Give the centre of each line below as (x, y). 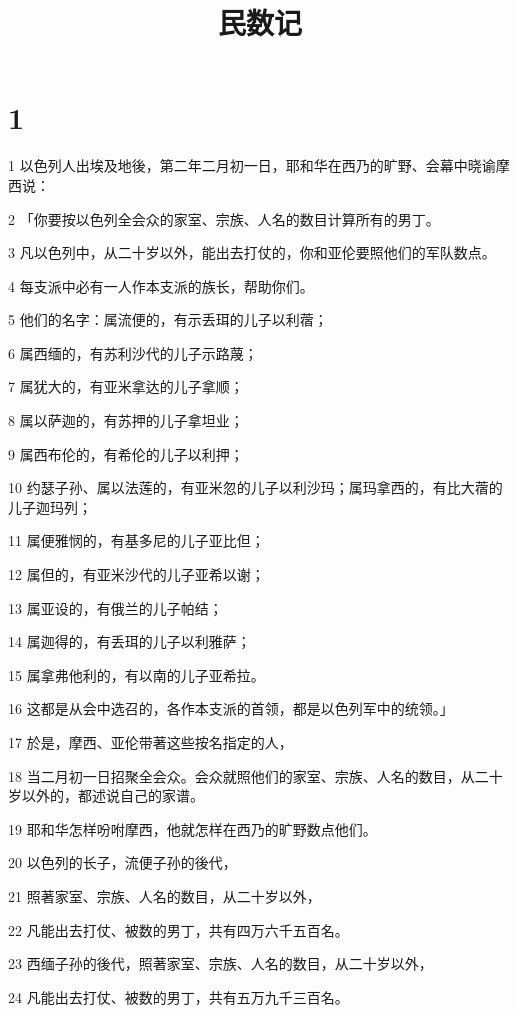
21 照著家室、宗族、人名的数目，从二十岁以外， (164, 895)
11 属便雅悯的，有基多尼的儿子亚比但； (136, 540)
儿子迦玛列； (50, 506)
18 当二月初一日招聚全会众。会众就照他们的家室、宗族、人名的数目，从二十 (255, 775)
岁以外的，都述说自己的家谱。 (106, 795)
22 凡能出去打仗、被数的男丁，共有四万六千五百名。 (178, 929)
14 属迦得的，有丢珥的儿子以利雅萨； (129, 641)
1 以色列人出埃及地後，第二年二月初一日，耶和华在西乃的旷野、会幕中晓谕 (252, 165)
